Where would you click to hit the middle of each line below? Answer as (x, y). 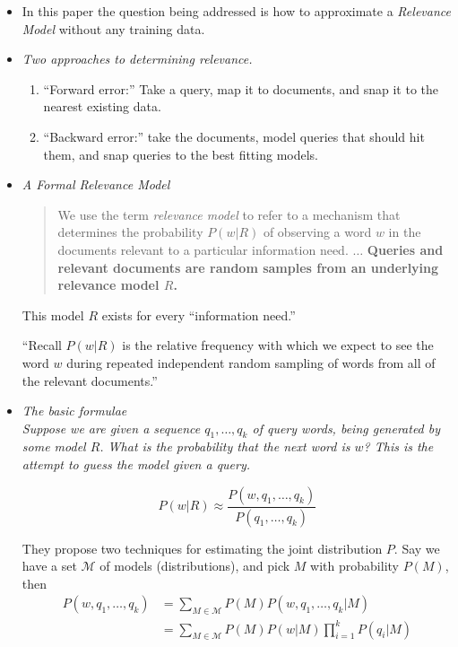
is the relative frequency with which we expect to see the (278, 345)
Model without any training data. (113, 28)
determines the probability (130, 232)
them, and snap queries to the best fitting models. (181, 154)
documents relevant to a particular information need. (203, 249)
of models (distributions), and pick (195, 566)
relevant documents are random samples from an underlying (248, 267)
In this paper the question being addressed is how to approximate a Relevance (236, 11)
